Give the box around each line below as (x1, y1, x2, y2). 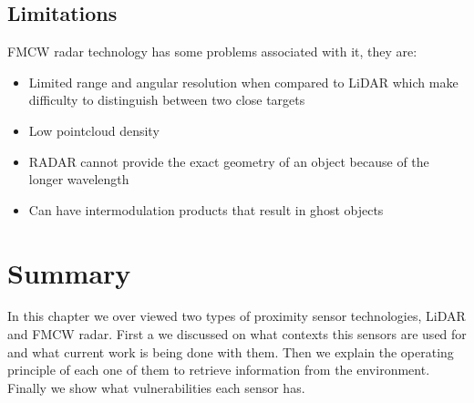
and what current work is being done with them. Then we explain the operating (7, 342, 454, 361)
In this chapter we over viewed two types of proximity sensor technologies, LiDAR (7, 306, 466, 325)
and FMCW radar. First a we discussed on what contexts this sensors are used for (7, 325, 467, 344)
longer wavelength (28, 170, 129, 189)
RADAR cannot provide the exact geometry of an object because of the (28, 151, 429, 170)
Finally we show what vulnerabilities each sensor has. (7, 377, 305, 397)
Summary (7, 253, 131, 291)
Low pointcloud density (28, 120, 160, 139)
